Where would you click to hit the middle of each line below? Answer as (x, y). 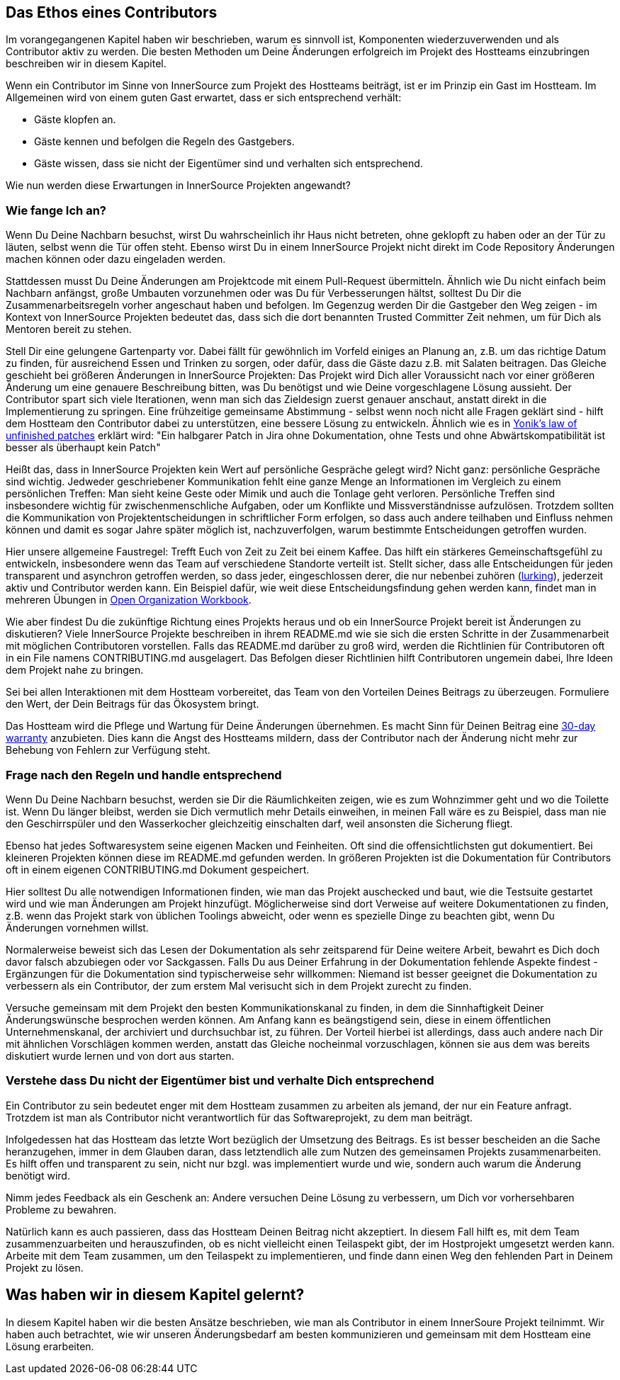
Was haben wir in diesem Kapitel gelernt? (155, 1295)
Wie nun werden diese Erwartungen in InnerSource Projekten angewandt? (178, 186)
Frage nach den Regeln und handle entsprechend (144, 775)
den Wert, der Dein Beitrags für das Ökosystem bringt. (133, 704)
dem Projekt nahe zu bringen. (75, 670)
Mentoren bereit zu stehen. (69, 329)
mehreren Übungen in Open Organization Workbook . (129, 600)
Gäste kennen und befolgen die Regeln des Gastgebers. (164, 142)
